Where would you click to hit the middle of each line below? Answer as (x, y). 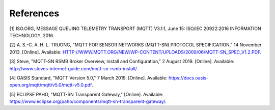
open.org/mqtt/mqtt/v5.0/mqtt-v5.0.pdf (50, 85)
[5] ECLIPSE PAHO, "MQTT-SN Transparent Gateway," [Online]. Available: (86, 94)
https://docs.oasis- (188, 78)
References (34, 13)
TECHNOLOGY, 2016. (32, 35)
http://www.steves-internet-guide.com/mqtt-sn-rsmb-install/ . (74, 68)
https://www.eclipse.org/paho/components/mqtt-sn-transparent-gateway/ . (88, 101)
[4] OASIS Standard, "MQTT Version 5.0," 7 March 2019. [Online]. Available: (88, 78)
